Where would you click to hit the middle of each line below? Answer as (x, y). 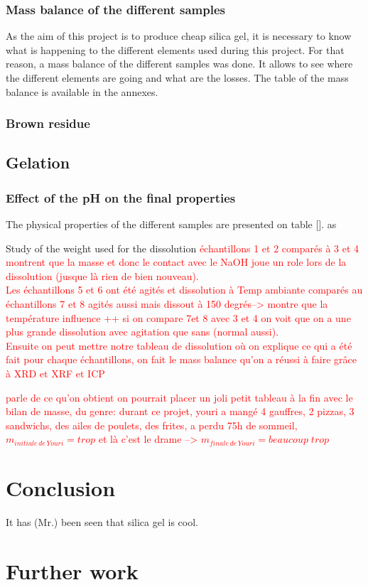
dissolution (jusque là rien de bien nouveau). (102, 275)
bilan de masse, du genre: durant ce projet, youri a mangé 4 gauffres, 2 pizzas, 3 (180, 411)
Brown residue (48, 123)
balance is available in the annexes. (82, 91)
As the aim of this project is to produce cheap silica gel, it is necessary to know (179, 36)
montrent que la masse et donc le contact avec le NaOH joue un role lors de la (176, 262)
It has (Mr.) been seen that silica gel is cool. (102, 522)
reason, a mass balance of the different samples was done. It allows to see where (179, 64)
